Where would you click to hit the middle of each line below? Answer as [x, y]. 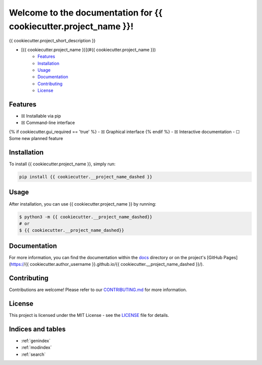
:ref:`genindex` [36, 341]
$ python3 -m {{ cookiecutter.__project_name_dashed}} [86, 217]
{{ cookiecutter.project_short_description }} [52, 41]
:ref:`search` [33, 354]
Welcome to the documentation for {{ [86, 13]
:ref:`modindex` [36, 348]
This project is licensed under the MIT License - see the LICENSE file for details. [89, 315]
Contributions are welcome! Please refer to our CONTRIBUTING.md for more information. [98, 290]
